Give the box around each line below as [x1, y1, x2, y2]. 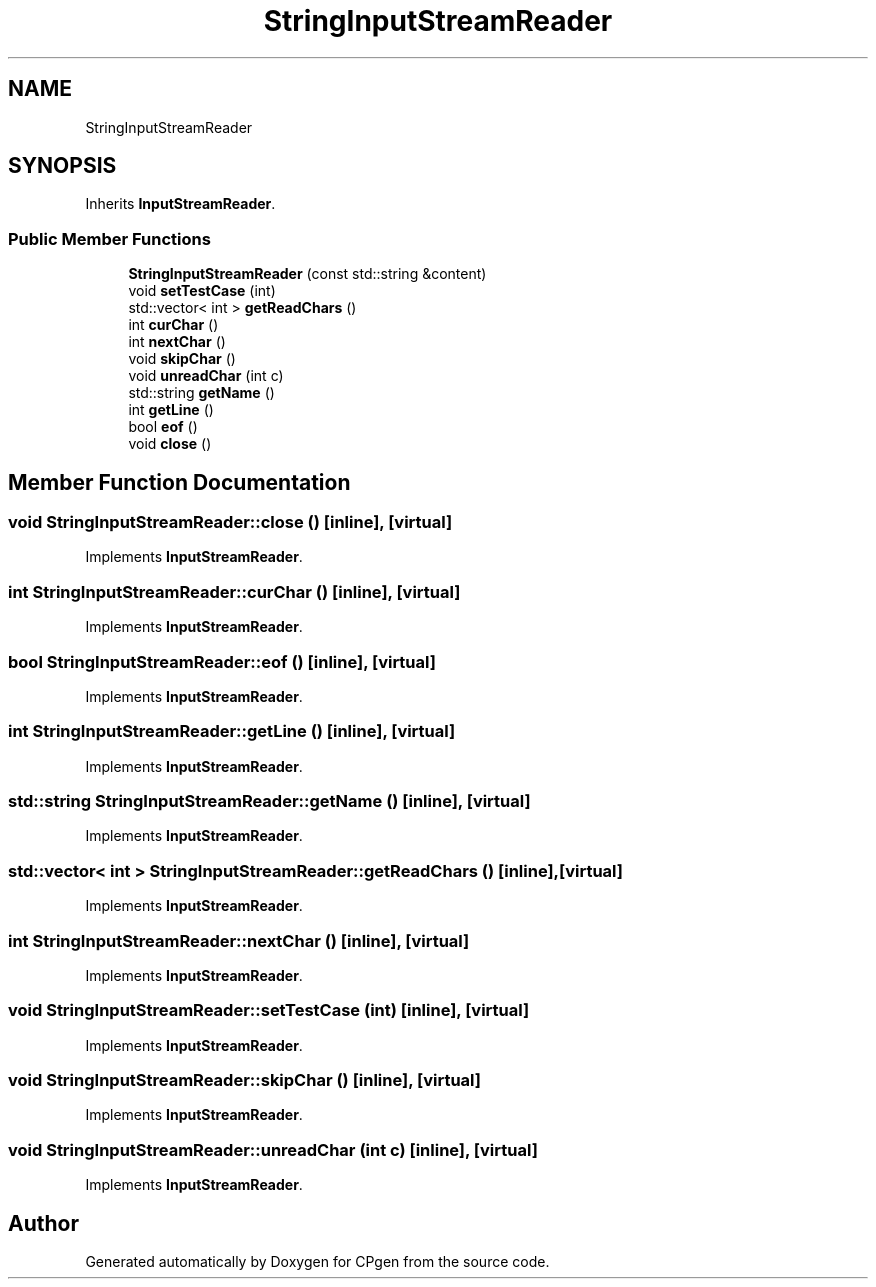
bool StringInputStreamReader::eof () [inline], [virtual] [8, 651, 436, 672]
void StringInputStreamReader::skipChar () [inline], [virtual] [8, 1070, 481, 1091]
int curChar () [128, 316, 219, 334]
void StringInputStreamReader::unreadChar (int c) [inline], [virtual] [8, 1139, 538, 1160]
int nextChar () [128, 333, 226, 351]
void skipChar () [128, 350, 236, 368]
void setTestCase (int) [128, 282, 276, 300]
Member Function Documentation [8, 469, 351, 495]
